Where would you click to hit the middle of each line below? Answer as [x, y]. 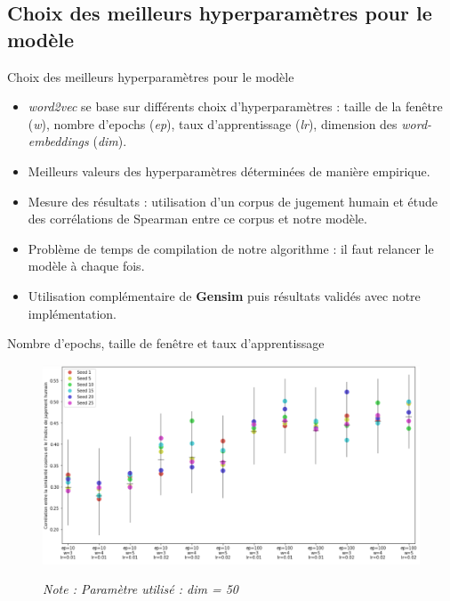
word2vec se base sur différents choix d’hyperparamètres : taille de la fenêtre [235, 106]
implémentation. [72, 313]
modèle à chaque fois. [86, 266]
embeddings [58, 141]
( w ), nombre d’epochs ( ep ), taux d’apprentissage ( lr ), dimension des [213, 123]
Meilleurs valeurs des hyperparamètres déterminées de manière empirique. [229, 171]
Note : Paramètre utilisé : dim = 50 [141, 589]
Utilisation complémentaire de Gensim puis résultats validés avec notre [224, 295]
